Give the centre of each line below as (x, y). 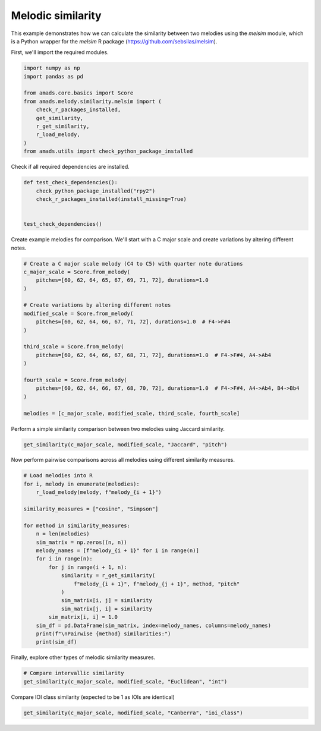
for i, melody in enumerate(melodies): (81, 484)
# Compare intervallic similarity (74, 673)
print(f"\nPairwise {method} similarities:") (103, 634)
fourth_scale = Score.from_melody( (75, 380)
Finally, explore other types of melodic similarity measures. (83, 657)
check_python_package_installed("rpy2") (96, 191)
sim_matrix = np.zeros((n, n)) (81, 542)
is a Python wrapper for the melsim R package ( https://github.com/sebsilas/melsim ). (114, 41)
